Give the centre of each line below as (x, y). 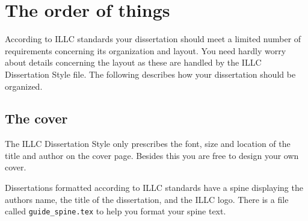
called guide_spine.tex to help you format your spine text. (115, 211)
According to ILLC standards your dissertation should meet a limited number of (153, 39)
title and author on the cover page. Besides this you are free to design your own (152, 155)
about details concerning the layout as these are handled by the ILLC (133, 62)
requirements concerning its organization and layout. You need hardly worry (146, 50)
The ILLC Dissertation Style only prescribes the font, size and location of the (148, 144)
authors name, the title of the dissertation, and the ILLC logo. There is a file (147, 199)
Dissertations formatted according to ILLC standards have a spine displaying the (154, 188)
